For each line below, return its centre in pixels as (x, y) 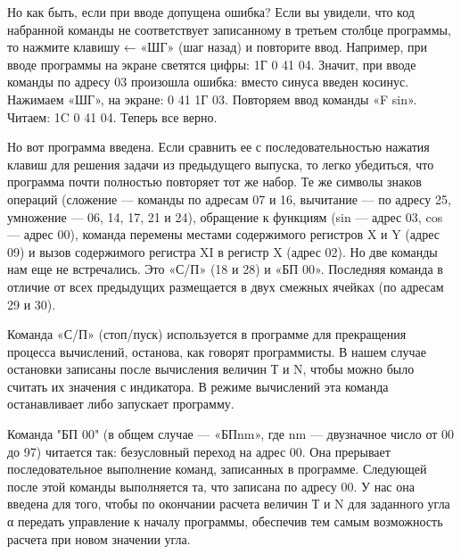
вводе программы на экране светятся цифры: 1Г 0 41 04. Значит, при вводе (212, 64)
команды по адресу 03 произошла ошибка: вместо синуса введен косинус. (208, 82)
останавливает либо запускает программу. (121, 404)
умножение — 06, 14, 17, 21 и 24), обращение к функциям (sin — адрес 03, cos (225, 216)
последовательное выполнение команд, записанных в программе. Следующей (217, 469)
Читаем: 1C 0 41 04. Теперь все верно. (112, 116)
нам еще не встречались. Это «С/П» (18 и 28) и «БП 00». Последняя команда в (225, 269)
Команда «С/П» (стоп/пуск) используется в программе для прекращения (207, 334)
